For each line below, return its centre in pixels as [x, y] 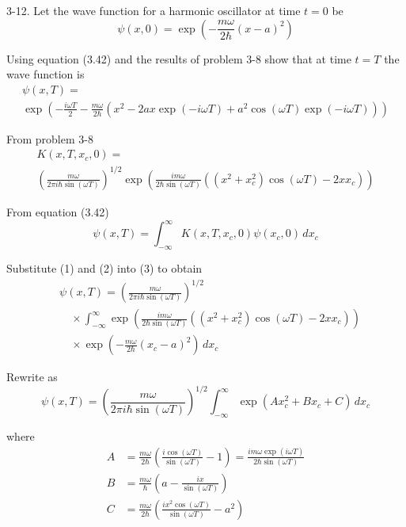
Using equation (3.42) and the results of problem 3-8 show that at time [179, 58]
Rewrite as [32, 377]
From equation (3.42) [58, 212]
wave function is [46, 74]
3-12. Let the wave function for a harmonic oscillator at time [154, 10]
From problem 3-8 [50, 138]
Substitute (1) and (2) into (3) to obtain [104, 267]
